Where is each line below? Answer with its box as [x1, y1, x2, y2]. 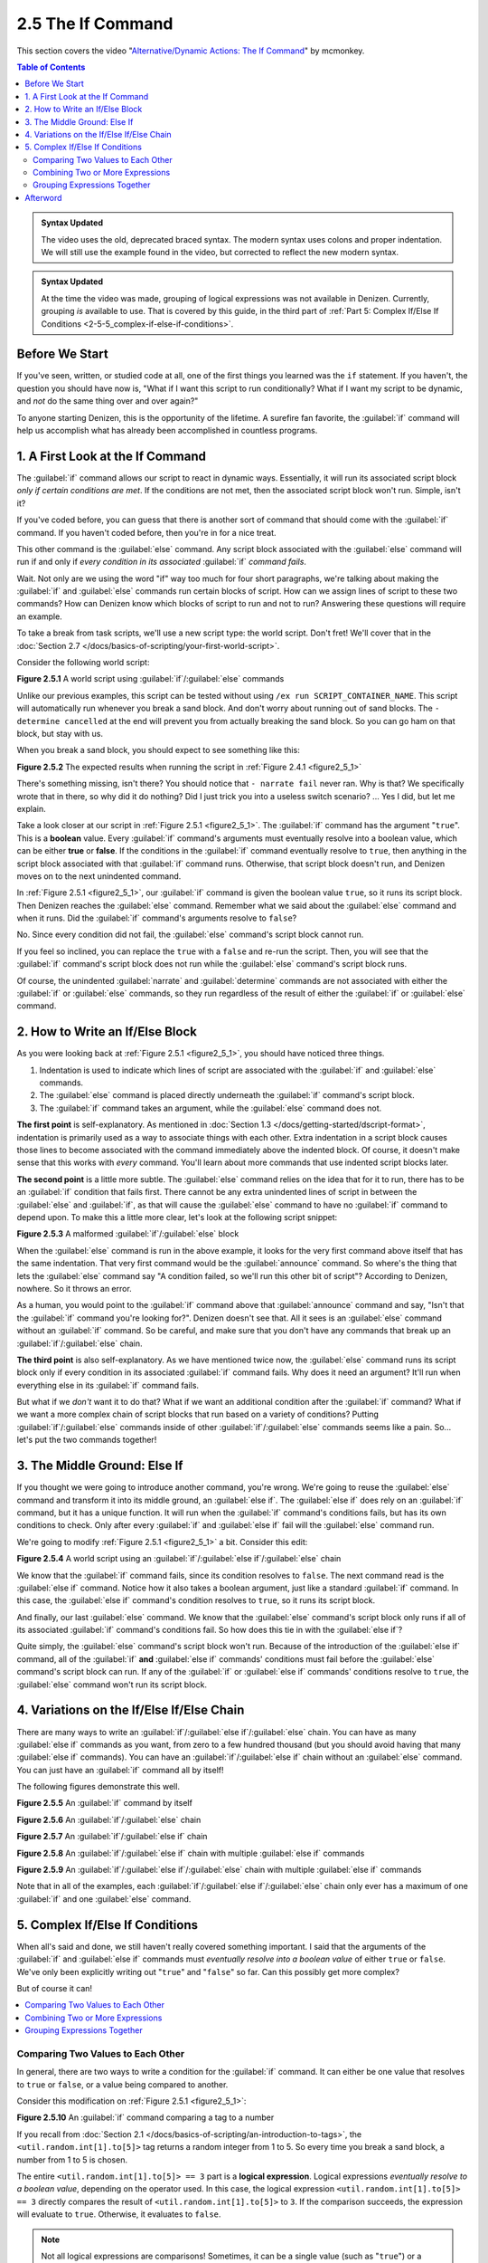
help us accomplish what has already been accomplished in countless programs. [16, 425, 318, 436]
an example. [16, 611, 62, 622]
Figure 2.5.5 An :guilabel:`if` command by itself [16, 1798, 193, 1809]
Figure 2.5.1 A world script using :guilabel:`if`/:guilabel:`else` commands [16, 673, 285, 684]
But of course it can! [16, 1982, 93, 1993]
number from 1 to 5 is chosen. [16, 2154, 128, 2165]
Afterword [24, 192, 62, 203]
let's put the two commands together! [16, 1435, 157, 1446]
